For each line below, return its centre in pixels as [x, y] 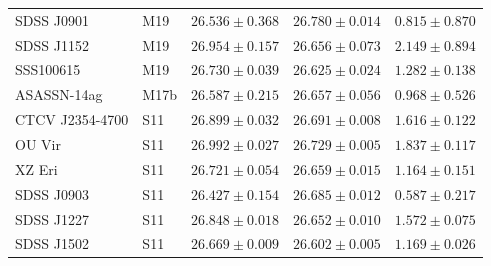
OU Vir [38, 143]
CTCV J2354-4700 [72, 119]
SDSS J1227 [52, 218]
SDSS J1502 [52, 243]
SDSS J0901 [52, 19]
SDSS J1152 [52, 44]
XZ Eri [36, 168]
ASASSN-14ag [59, 94]
